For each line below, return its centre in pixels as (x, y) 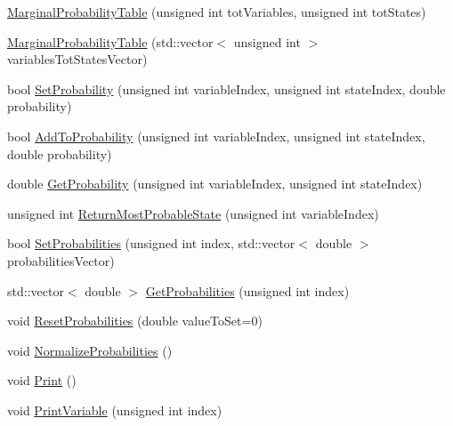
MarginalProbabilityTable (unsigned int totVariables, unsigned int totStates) (217, 12)
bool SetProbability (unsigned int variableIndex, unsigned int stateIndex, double (226, 88)
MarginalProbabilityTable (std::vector (110, 41)
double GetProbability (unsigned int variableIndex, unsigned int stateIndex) (215, 184)
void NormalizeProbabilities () (90, 350)
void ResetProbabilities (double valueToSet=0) (135, 321)
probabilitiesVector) (61, 260)
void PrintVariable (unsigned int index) (115, 410)
